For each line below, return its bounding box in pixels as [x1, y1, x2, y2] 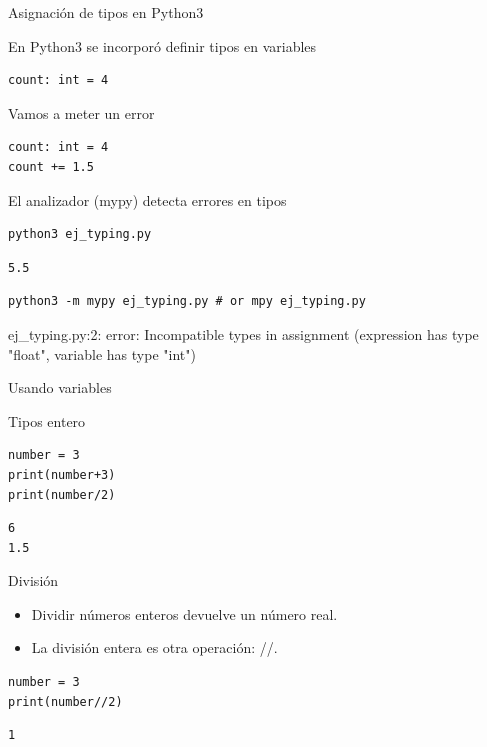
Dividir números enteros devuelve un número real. [31, 603, 338, 624]
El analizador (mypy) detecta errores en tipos [8, 189, 287, 210]
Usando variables [8, 377, 112, 398]
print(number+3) [8, 467, 116, 482]
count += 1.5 [8, 159, 94, 174]
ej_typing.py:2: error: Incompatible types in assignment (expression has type [8, 323, 479, 344]
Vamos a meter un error [8, 102, 155, 123]
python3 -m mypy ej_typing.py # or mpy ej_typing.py [8, 294, 366, 309]
